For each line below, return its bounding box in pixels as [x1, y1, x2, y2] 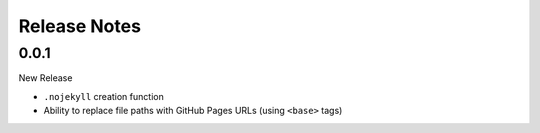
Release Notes [18, 15, 142, 37]
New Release [18, 72, 73, 84]
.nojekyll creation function [43, 90, 164, 102]
